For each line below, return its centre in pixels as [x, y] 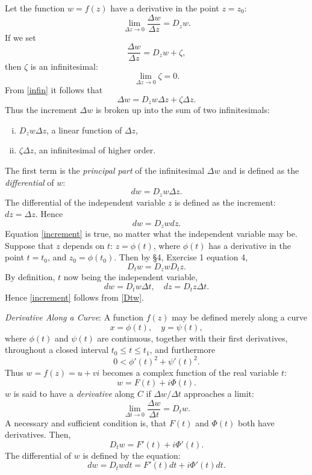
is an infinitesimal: [64, 66]
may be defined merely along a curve [240, 317]
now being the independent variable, [130, 277]
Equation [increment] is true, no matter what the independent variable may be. [151, 234]
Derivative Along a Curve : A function [74, 317]
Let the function [35, 8]
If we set [20, 37]
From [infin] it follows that [54, 90]
